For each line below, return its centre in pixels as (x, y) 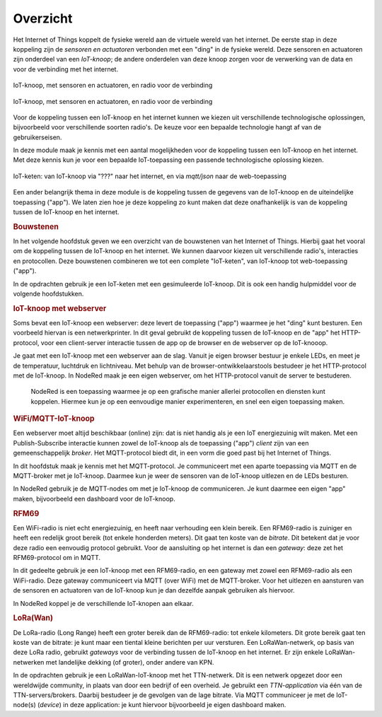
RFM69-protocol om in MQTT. (57, 558)
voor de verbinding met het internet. (66, 69)
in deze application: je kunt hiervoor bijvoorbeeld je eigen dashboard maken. (174, 705)
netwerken (29, 662)
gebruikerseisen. (37, 137)
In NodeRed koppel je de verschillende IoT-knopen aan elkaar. (103, 603)
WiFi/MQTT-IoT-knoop (54, 419)
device (50, 705)
